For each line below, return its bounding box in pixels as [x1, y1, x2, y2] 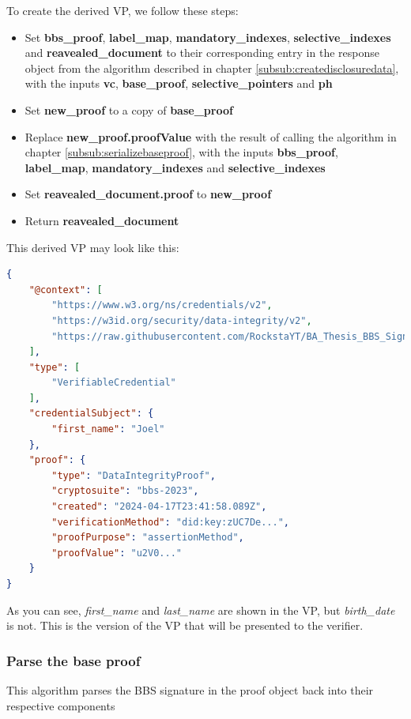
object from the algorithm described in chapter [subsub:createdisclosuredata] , [25, 59, 399, 76]
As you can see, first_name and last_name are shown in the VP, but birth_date [6, 601, 395, 618]
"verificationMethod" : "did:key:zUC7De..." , [51, 516, 290, 528]
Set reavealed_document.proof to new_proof [25, 186, 272, 202]
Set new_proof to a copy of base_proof [25, 101, 233, 118]
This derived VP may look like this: [6, 239, 179, 255]
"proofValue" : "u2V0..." [51, 547, 182, 559]
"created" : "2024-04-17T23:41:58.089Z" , [51, 501, 267, 513]
